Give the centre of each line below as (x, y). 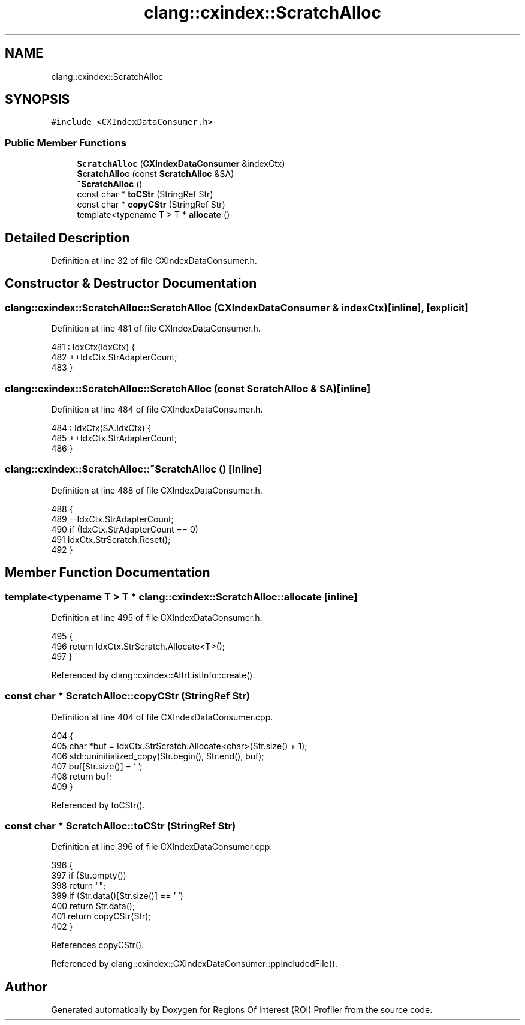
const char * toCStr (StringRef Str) (145, 194)
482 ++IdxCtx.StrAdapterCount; (114, 357)
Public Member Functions (66, 142)
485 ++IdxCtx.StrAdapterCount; (114, 438)
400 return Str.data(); (93, 906)
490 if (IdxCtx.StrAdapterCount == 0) (125, 529)
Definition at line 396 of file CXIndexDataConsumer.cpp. (162, 847)
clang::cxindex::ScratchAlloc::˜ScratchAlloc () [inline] (133, 469)
